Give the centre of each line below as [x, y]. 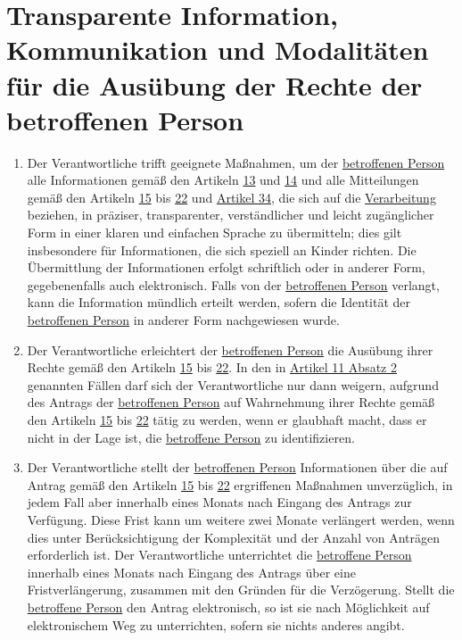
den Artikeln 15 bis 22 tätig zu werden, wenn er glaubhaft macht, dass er [227, 420]
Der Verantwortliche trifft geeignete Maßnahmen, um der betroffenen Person [236, 162]
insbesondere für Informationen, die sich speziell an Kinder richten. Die [222, 249]
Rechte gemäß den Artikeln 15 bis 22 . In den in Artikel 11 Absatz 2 [212, 367]
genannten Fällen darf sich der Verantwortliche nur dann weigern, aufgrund [233, 384]
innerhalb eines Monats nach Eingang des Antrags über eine [191, 572]
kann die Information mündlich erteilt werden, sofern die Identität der [219, 302]
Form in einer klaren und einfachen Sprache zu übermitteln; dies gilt [214, 233]
